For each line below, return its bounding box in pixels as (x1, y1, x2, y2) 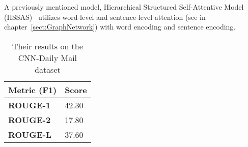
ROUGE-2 (8, 113, 51, 126)
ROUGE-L (8, 128, 52, 140)
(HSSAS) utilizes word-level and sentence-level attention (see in (4, 11, 206, 22)
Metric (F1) (8, 83, 57, 96)
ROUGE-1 (8, 99, 51, 111)
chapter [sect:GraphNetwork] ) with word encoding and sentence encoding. (4, 21, 236, 32)
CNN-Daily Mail (18, 51, 77, 64)
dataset (35, 63, 61, 75)
